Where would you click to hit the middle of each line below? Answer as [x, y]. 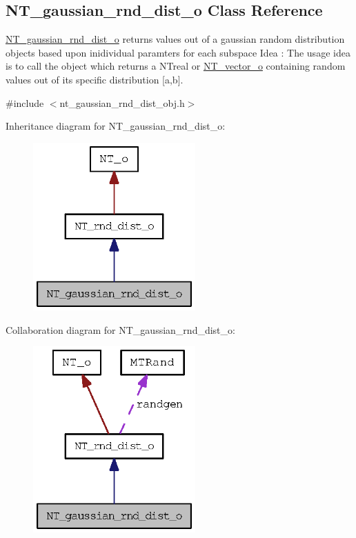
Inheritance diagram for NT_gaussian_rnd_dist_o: [116, 126]
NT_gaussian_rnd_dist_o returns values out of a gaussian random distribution [175, 39]
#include [25, 102]
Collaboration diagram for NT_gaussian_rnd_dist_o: [120, 329]
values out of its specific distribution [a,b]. [95, 79]
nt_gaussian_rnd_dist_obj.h [122, 102]
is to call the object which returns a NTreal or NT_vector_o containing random [176, 66]
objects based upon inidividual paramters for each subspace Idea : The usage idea [178, 52]
